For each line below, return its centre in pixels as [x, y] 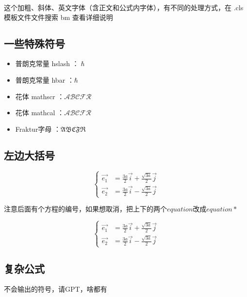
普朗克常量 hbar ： [45, 79]
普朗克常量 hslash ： [47, 63]
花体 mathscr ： [40, 96]
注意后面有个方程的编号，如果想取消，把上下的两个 [85, 209]
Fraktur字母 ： [38, 129]
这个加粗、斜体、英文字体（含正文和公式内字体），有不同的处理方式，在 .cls [124, 7]
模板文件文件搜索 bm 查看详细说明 [58, 17]
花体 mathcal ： [40, 113]
